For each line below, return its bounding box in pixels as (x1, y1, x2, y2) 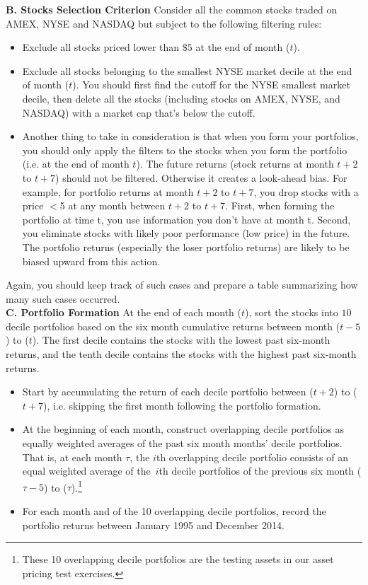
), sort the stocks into (245, 305, 338, 320)
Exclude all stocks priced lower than (22, 40, 180, 54)
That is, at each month (22, 449, 122, 464)
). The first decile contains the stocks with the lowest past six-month (32, 332, 330, 347)
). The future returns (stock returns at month (136, 156, 334, 171)
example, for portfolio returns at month (22, 184, 194, 199)
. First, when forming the (225, 198, 335, 213)
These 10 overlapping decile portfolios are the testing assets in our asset (22, 552, 334, 567)
